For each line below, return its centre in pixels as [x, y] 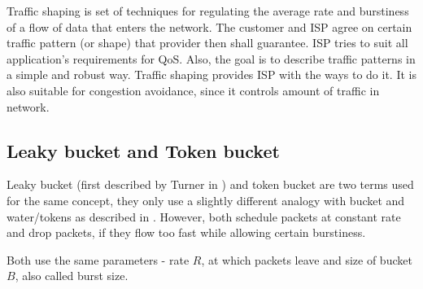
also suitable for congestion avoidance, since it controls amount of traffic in [193, 90]
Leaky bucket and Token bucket [143, 150]
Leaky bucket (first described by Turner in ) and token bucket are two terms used [210, 184]
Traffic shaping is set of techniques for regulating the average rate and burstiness [208, 11]
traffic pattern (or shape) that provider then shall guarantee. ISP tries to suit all [207, 43]
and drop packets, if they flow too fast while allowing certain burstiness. [186, 232]
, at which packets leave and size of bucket [307, 259]
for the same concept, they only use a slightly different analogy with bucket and [206, 200]
